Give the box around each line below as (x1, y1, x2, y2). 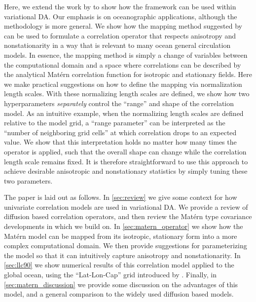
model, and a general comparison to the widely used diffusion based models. (4, 289, 234, 299)
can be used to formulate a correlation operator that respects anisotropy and (4, 30, 236, 40)
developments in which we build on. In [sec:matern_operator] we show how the (4, 221, 243, 231)
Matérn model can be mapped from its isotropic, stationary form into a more (4, 230, 237, 241)
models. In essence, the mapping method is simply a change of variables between (4, 49, 248, 60)
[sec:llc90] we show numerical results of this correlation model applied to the (4, 260, 234, 270)
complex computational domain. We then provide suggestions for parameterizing (4, 240, 247, 251)
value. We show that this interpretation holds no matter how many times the (4, 137, 237, 147)
